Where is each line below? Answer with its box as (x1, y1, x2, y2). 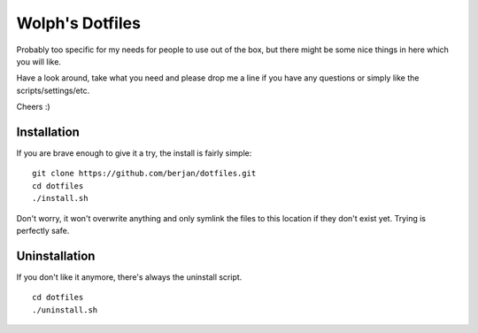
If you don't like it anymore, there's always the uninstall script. (16, 271, 243, 283)
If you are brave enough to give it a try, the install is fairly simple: (16, 148, 252, 159)
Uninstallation (16, 248, 96, 263)
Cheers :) (16, 102, 50, 112)
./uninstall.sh (32, 305, 98, 314)
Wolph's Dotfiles (16, 13, 142, 33)
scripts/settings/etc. (16, 85, 90, 96)
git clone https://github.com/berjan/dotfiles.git (32, 168, 257, 179)
